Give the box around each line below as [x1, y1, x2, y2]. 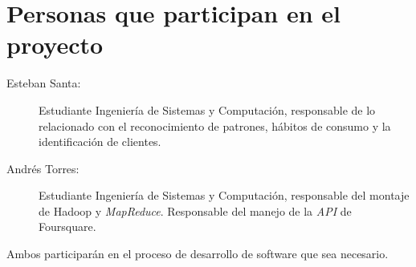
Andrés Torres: [6, 160, 80, 176]
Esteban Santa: [6, 75, 81, 91]
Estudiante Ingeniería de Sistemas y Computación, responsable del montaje [39, 187, 410, 204]
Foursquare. [39, 218, 96, 235]
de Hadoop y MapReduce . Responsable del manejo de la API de [39, 202, 352, 219]
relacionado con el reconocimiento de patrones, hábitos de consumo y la [39, 117, 391, 134]
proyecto [6, 28, 104, 61]
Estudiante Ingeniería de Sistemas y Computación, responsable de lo [39, 101, 376, 118]
